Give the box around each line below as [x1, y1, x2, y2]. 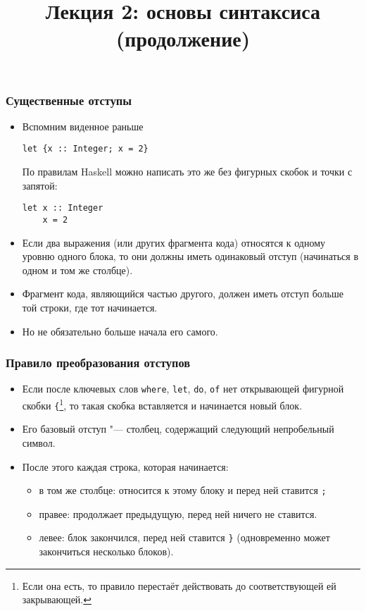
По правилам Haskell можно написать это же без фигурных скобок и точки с [22, 164, 353, 179]
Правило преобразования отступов [6, 354, 191, 371]
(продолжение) [115, 24, 251, 53]
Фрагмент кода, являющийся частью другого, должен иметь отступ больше [22, 286, 343, 301]
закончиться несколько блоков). [39, 544, 174, 559]
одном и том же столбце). [22, 262, 133, 277]
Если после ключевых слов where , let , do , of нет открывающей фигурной [22, 381, 344, 396]
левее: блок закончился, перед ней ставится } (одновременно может [39, 530, 330, 545]
